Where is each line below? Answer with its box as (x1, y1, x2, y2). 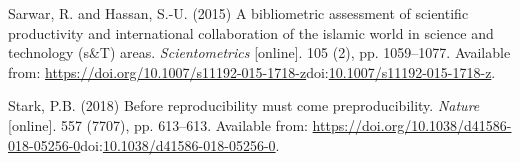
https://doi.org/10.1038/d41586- (312, 114, 512, 135)
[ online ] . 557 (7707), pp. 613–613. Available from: (8, 114, 308, 135)
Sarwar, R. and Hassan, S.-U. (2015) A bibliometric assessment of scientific (8, 3, 469, 23)
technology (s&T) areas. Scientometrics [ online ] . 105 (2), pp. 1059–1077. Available (8, 42, 511, 63)
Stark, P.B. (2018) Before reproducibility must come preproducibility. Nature (8, 95, 480, 116)
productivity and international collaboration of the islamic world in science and (8, 22, 494, 43)
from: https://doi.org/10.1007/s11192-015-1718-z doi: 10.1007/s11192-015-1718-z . (8, 61, 496, 82)
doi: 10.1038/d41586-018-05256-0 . (80, 134, 280, 155)
